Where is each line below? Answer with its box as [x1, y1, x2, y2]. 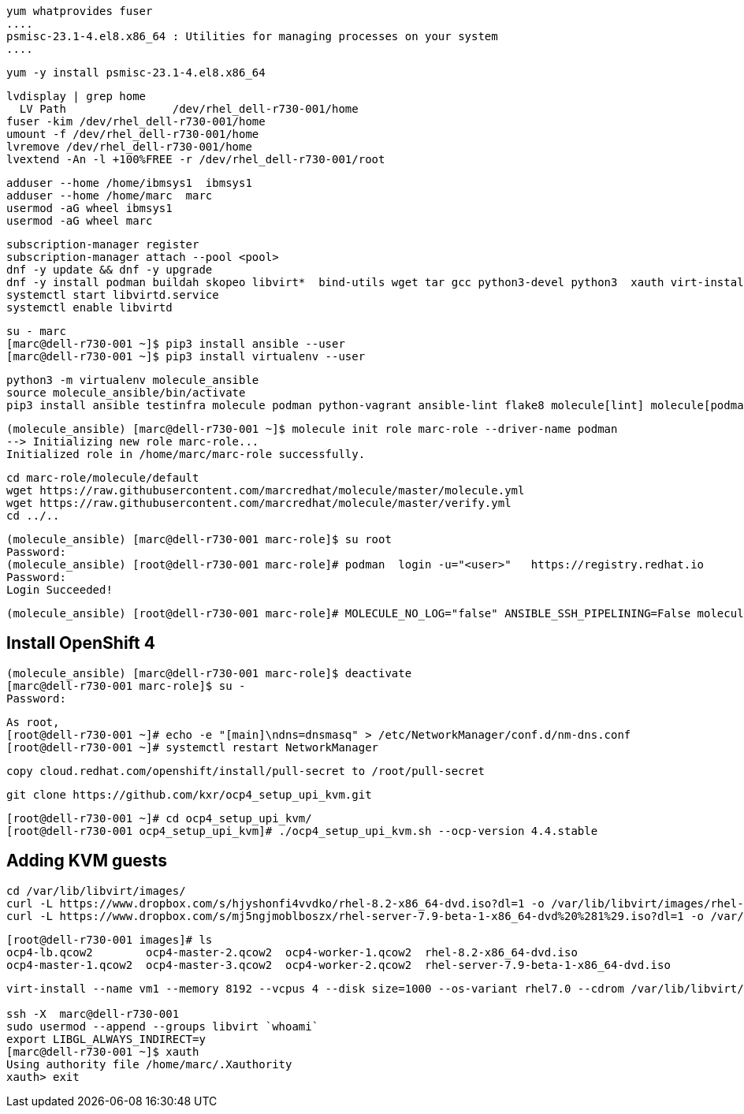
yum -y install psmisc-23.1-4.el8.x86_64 [6, 66, 266, 79]
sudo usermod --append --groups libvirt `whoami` [6, 1019, 319, 1033]
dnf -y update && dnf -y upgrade [6, 263, 213, 276]
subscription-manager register [6, 238, 199, 251]
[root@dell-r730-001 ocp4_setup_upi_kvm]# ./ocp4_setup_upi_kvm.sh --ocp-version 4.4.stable [6, 824, 598, 837]
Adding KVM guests [6, 851, 167, 871]
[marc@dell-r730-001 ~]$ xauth [6, 1045, 199, 1058]
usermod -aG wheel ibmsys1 [6, 202, 173, 214]
